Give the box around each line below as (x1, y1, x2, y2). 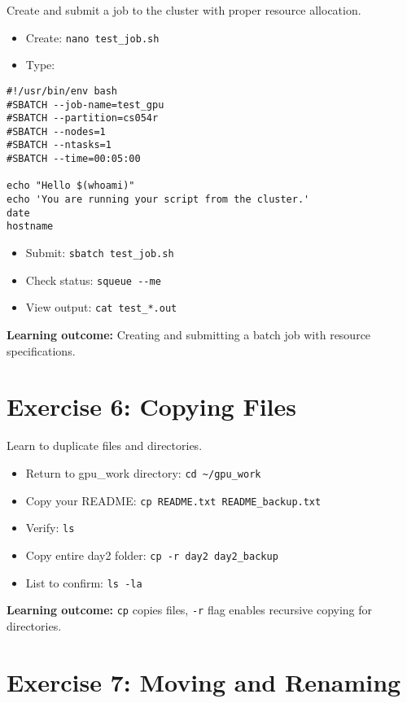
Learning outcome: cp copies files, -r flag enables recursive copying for (7, 601, 373, 618)
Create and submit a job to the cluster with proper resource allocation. (7, 2, 361, 18)
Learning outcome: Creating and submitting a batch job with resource (7, 326, 371, 343)
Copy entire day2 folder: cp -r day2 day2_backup (25, 546, 278, 563)
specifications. (7, 342, 76, 359)
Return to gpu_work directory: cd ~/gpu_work (25, 464, 261, 481)
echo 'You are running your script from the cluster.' (7, 194, 310, 206)
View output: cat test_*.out (25, 299, 177, 316)
